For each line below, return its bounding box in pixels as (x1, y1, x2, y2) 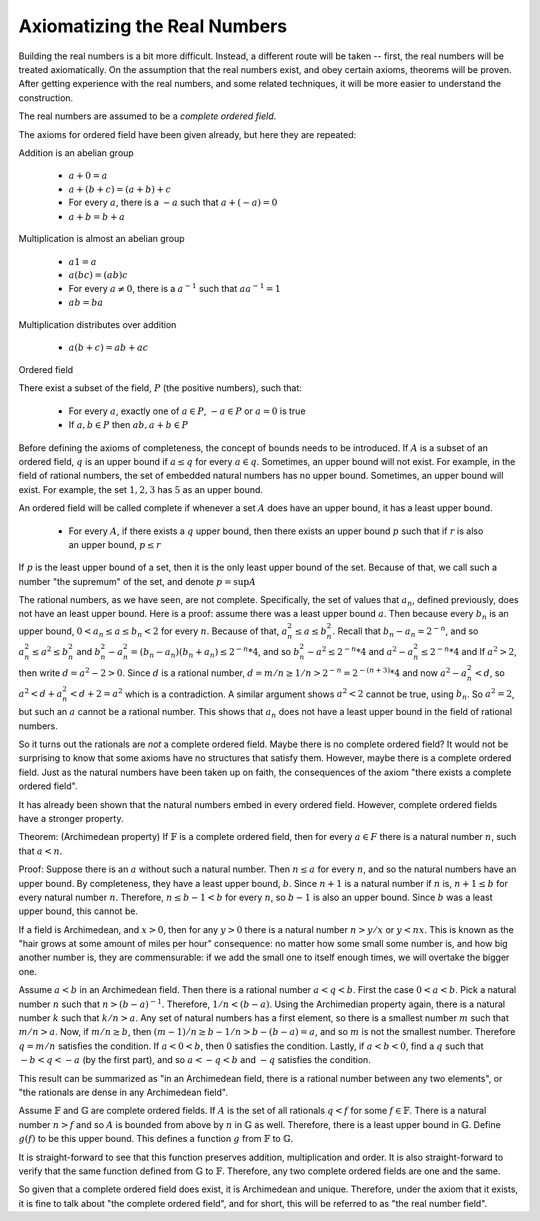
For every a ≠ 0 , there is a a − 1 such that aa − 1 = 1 (68, 281, 281, 295)
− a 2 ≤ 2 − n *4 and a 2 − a (306, 645, 414, 658)
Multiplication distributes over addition (18, 319, 177, 331)
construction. (18, 91, 74, 104)
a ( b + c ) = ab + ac (68, 342, 149, 354)
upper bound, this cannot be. (18, 905, 139, 917)
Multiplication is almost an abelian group (18, 233, 185, 245)
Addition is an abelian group (18, 146, 134, 159)
